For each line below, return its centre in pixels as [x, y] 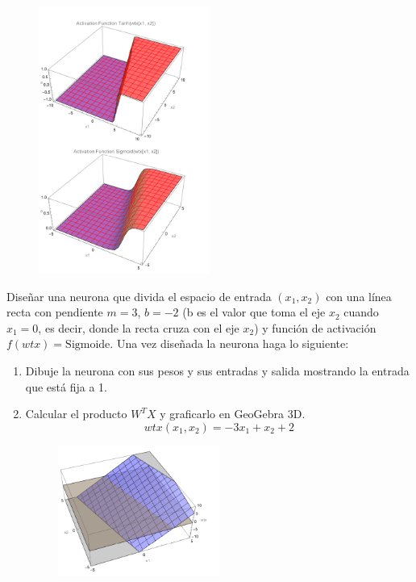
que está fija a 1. [66, 386]
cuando [361, 312]
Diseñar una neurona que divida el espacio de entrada [139, 296]
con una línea [359, 296]
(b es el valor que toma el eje [254, 312]
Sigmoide [88, 345]
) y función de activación [315, 327]
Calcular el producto [76, 414]
